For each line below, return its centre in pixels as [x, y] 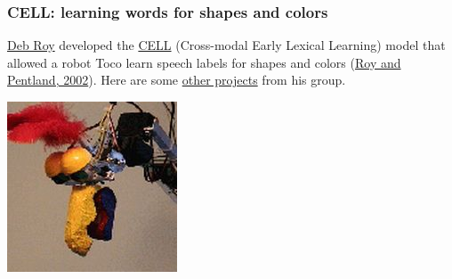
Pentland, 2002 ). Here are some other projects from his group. [177, 80]
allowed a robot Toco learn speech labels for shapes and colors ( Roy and [204, 62]
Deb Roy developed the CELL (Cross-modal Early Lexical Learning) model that [226, 45]
